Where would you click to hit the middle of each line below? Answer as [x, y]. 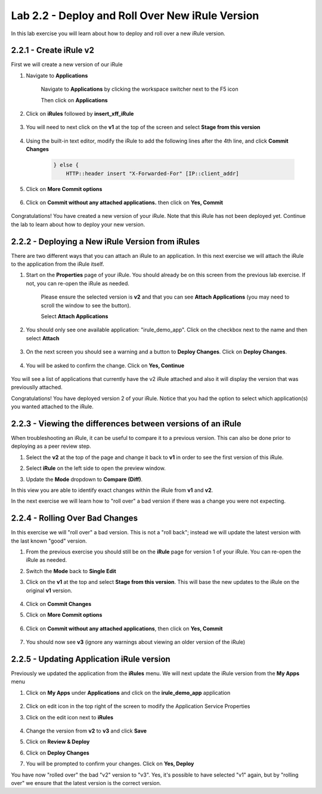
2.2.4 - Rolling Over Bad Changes [75, 518]
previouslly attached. [37, 387]
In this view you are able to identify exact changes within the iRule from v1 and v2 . [112, 490]
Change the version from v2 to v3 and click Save [86, 731]
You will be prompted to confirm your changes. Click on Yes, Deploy [110, 764]
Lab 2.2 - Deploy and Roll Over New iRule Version [135, 16]
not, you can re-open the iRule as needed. [78, 283]
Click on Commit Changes [59, 604]
